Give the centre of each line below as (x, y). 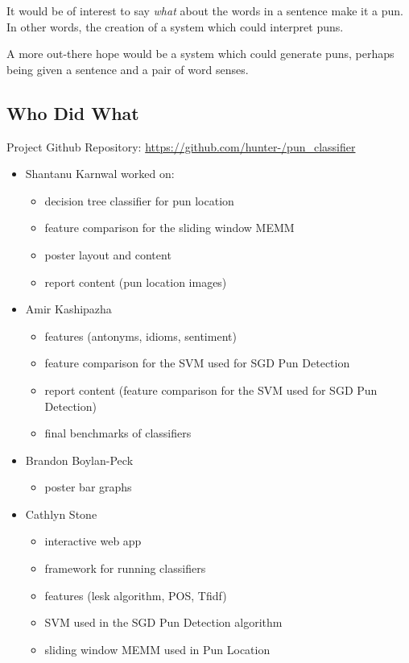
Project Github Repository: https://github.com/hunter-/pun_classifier (181, 146)
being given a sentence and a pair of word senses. (128, 69)
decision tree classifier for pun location (139, 200)
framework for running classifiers (125, 568)
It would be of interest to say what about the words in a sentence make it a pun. (205, 10)
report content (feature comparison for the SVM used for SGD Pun (211, 390)
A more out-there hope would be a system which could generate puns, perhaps (200, 54)
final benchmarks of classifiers (118, 433)
